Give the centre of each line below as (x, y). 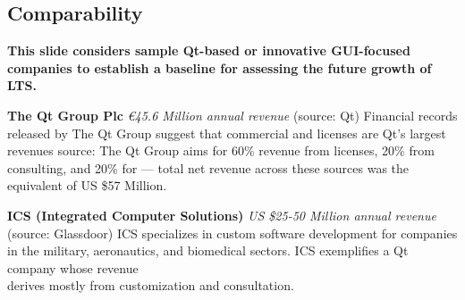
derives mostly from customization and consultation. (151, 285)
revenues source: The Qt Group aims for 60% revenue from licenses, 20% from (221, 150)
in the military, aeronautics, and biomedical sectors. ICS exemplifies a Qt (208, 250)
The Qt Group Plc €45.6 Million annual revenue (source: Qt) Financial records (232, 115)
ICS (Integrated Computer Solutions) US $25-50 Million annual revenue (222, 215)
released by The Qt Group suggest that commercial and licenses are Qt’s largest (227, 133)
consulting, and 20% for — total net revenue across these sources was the (208, 167)
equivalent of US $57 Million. (87, 185)
